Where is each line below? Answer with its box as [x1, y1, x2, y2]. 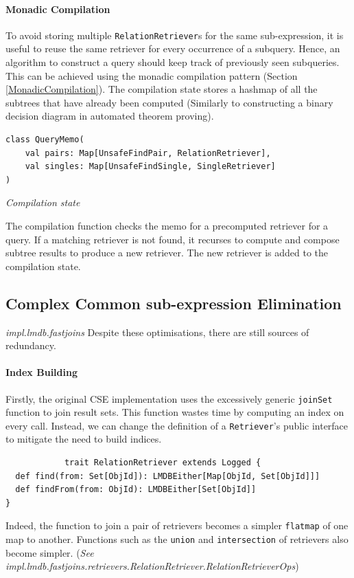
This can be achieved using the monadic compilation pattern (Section [5, 68, 298, 82]
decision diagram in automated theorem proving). [5, 109, 214, 123]
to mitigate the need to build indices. [5, 432, 162, 446]
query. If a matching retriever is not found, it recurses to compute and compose [5, 232, 340, 246]
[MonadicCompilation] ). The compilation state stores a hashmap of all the [5, 82, 318, 96]
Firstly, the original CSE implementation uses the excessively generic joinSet [5, 391, 333, 405]
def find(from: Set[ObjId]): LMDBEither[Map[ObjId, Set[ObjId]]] [15, 471, 320, 481]
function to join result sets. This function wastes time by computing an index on [5, 405, 344, 419]
